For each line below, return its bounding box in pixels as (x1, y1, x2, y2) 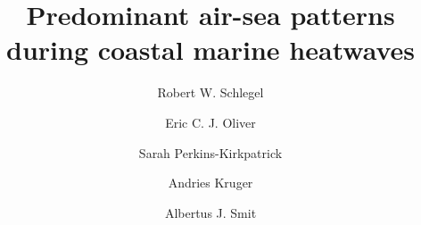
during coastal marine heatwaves (6, 31, 415, 68)
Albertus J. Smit (164, 203, 257, 221)
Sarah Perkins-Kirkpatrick (138, 143, 283, 162)
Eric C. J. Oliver (165, 112, 256, 131)
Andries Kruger (168, 173, 253, 192)
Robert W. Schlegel (157, 83, 264, 102)
